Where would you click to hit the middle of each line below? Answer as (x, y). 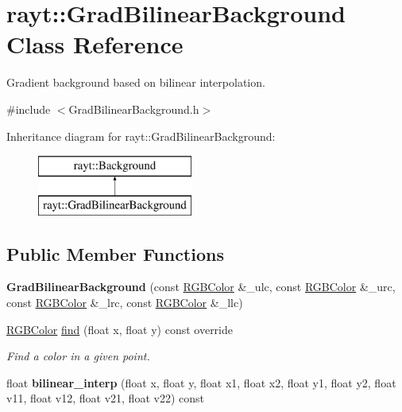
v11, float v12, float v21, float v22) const (105, 398)
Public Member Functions (115, 253)
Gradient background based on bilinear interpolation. (136, 82)
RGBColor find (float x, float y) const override (120, 329)
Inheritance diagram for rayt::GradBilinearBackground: (141, 136)
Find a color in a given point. (78, 356)
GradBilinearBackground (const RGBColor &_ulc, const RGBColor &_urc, (201, 287)
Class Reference (95, 44)
